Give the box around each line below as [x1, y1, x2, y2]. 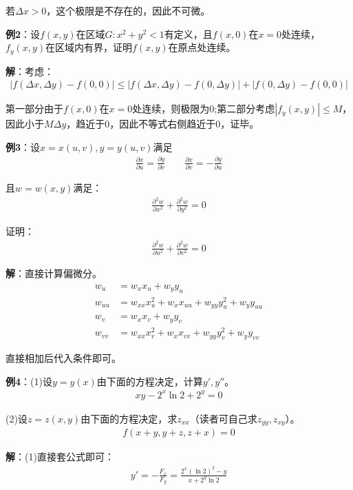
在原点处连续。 [168, 40, 236, 54]
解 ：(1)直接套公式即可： [6, 449, 114, 464]
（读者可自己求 [189, 411, 257, 425]
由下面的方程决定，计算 [96, 374, 203, 388]
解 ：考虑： [6, 63, 54, 78]
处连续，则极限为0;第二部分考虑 [132, 101, 275, 116]
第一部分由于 [6, 101, 63, 116]
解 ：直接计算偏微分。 [6, 266, 102, 280]
